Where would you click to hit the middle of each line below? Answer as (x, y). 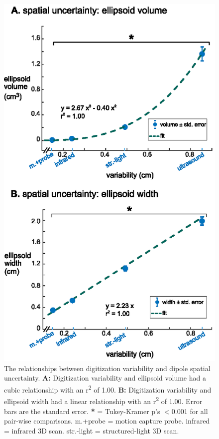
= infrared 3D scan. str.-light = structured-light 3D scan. (92, 430)
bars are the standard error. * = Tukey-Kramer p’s (82, 411)
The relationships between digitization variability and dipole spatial (107, 368)
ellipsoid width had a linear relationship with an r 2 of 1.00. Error (103, 400)
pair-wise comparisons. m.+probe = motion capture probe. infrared (107, 421)
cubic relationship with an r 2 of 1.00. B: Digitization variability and (108, 389)
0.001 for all (190, 411)
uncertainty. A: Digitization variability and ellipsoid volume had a (105, 378)
